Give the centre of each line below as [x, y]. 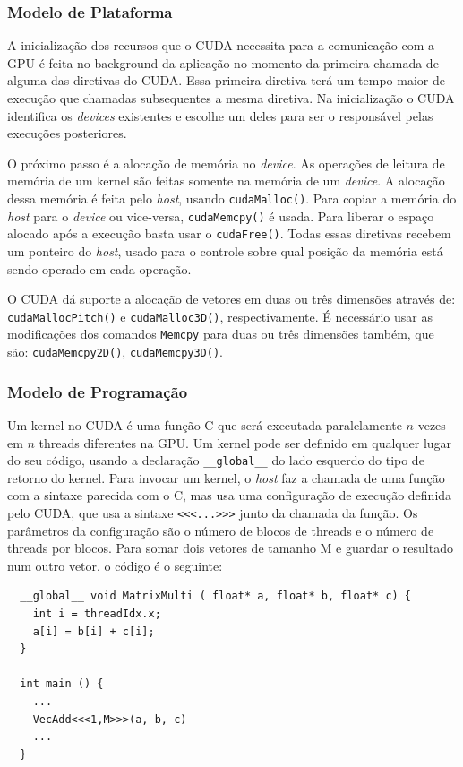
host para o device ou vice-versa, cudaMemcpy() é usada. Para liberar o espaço [221, 215]
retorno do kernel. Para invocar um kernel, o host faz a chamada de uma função [226, 477]
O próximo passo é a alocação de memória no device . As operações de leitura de [226, 163]
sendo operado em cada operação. [99, 268]
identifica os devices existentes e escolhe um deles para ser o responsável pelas [220, 115]
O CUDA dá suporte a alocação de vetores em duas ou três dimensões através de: [231, 299]
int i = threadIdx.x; [97, 613]
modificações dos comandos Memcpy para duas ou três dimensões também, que [221, 334]
